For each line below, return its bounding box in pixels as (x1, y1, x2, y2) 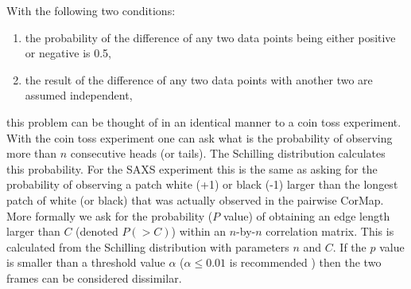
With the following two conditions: (6, 2, 176, 18)
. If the (332, 238, 366, 255)
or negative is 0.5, (25, 45, 112, 61)
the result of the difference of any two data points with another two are (25, 71, 373, 88)
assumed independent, (25, 87, 133, 103)
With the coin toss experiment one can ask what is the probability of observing (6, 129, 393, 146)
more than (6, 145, 57, 162)
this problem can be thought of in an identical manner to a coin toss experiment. (6, 113, 401, 130)
